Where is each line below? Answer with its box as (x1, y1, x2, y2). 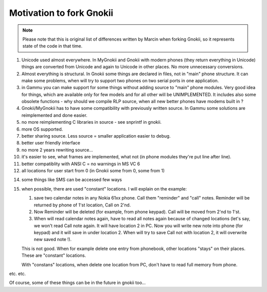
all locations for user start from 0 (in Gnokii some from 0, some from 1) (21, 167, 165, 173)
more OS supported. (21, 126, 63, 132)
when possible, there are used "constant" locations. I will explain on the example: (21, 186, 187, 192)
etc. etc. (9, 271, 26, 277)
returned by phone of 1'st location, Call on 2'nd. (34, 202, 131, 208)
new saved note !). (34, 237, 72, 243)
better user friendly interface (21, 140, 81, 146)
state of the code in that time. (22, 43, 83, 49)
